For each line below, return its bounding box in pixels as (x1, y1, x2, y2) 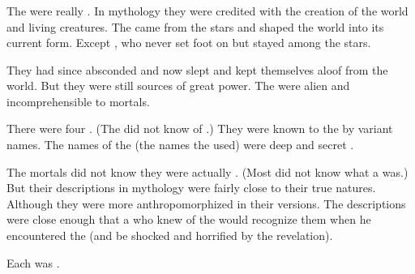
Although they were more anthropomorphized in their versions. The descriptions (6, 195, 406, 212)
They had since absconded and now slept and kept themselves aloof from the (6, 61, 388, 78)
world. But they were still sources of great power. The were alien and (6, 77, 350, 94)
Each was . (6, 254, 60, 271)
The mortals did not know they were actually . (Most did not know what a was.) (6, 163, 409, 180)
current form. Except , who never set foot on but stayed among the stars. (6, 34, 371, 51)
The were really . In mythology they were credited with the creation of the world (6, 2, 409, 19)
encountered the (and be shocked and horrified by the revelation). (6, 227, 333, 244)
